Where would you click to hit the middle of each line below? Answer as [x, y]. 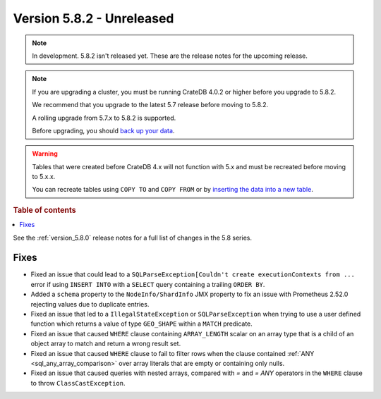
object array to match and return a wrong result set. [106, 344]
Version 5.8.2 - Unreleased [93, 18]
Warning [45, 154]
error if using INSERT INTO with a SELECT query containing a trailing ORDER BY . [148, 284]
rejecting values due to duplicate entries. [90, 304]
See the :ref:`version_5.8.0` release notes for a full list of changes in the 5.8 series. [132, 238]
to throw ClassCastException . [78, 383]
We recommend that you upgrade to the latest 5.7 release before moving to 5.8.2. [150, 105]
